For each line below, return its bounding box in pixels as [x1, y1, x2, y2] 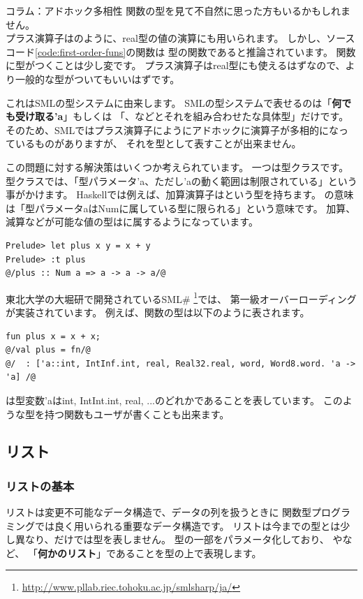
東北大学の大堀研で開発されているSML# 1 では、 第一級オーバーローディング [6, 289, 357, 306]
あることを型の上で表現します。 [115, 545, 262, 560]
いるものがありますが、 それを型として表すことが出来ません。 [15, 136, 302, 151]
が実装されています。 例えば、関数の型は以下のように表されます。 [6, 304, 310, 319]
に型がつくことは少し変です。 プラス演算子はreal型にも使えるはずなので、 [6, 58, 346, 73]
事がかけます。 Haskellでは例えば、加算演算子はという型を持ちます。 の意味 [6, 187, 354, 202]
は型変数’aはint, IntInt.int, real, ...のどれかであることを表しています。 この [6, 392, 343, 407]
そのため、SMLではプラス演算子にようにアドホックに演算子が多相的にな [6, 122, 339, 137]
